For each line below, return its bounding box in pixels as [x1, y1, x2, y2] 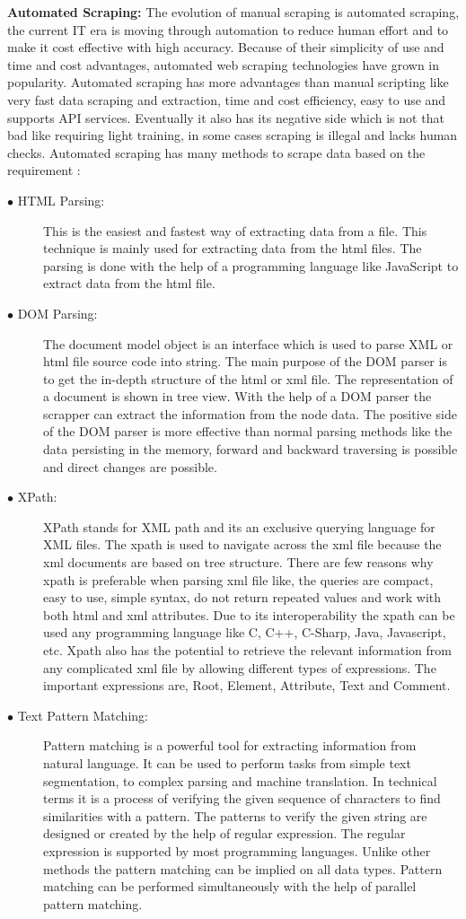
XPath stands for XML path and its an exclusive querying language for [43, 517, 435, 536]
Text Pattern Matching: [17, 705, 148, 724]
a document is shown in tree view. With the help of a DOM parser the [43, 387, 432, 406]
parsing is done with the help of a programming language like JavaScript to [43, 256, 459, 275]
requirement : [7, 161, 81, 179]
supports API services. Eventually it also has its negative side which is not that [7, 108, 444, 127]
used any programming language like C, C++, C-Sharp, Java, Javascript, [43, 623, 446, 642]
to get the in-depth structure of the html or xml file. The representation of [43, 369, 453, 388]
